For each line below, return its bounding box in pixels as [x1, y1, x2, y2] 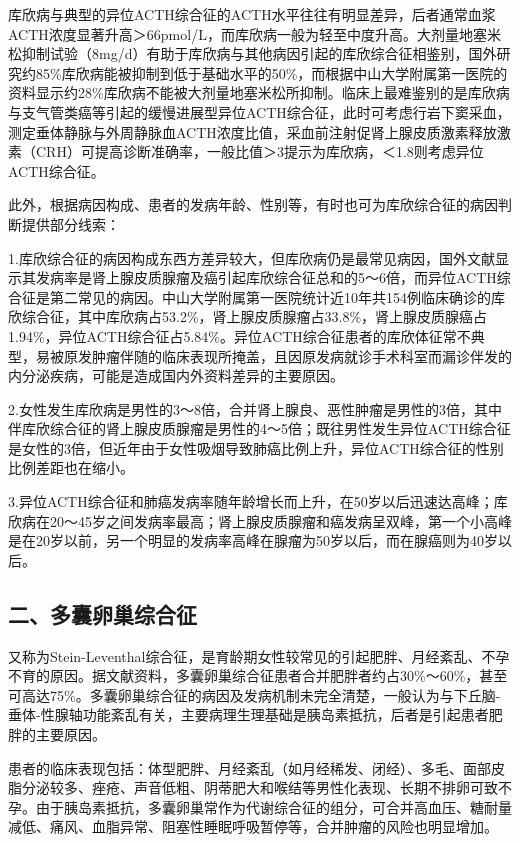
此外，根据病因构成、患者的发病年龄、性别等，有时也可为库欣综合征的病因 [8, 194, 498, 215]
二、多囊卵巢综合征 [8, 598, 197, 629]
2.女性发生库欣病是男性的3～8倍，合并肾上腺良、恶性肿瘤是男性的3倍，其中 [8, 398, 502, 419]
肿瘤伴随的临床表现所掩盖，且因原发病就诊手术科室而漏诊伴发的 [91, 345, 512, 366]
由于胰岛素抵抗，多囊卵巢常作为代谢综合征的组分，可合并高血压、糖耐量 [35, 796, 512, 817]
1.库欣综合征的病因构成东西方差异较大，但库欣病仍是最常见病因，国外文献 [8, 247, 495, 268]
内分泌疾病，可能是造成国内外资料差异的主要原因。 [8, 365, 344, 386]
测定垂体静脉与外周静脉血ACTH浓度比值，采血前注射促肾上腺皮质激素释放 [8, 121, 497, 142]
